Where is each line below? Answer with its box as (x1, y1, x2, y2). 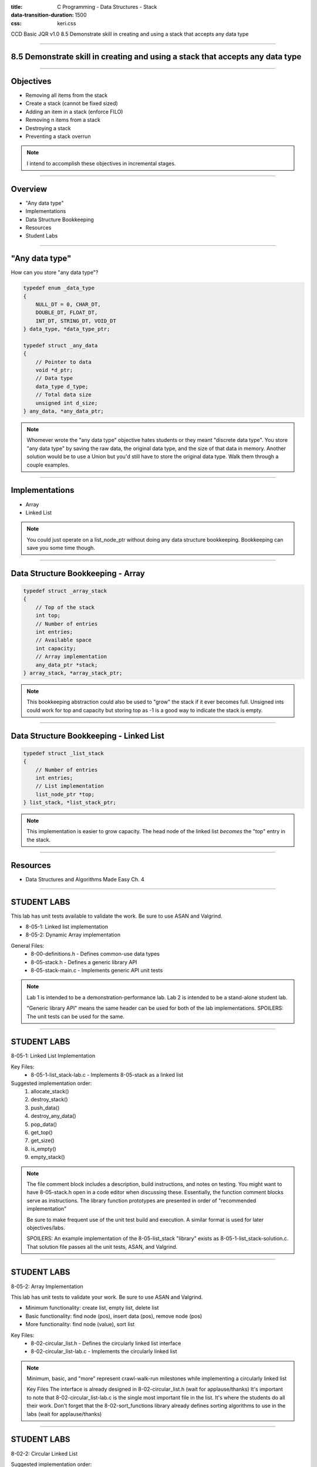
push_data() (31, 1104, 60, 1111)
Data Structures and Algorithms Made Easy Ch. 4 (25, 876, 144, 883)
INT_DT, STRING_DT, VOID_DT (35, 317, 117, 324)
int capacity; (35, 645, 76, 651)
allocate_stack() (31, 1088, 69, 1095)
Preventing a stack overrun (25, 133, 91, 140)
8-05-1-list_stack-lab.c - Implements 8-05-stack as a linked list (31, 1071, 184, 1079)
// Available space (35, 637, 92, 644)
